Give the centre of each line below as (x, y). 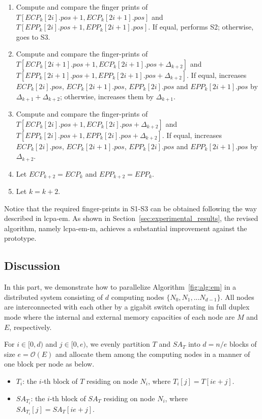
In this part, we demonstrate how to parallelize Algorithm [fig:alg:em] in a (120, 287)
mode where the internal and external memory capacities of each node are (120, 317)
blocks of (243, 344)
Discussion (32, 266)
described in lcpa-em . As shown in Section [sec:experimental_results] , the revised (131, 218)
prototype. (20, 238)
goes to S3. (33, 36)
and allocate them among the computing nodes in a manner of (153, 354)
